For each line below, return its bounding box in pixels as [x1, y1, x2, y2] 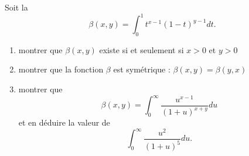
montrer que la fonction [18, 63, 104, 75]
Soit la [5, 1, 28, 13]
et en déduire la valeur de [18, 116, 110, 129]
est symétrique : [113, 63, 170, 75]
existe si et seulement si [99, 43, 184, 56]
